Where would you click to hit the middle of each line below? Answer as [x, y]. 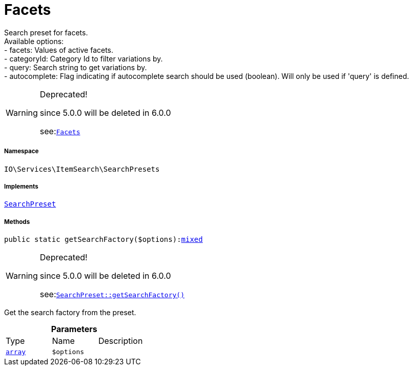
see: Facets [60, 131]
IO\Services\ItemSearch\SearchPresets [82, 169]
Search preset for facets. [46, 32]
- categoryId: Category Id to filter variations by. [84, 58]
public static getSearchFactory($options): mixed [104, 240]
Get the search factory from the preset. [70, 313]
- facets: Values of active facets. [59, 50]
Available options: [34, 41]
